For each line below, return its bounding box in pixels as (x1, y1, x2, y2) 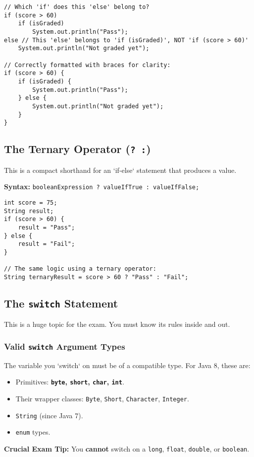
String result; (4, 207, 54, 215)
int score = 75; (4, 199, 57, 206)
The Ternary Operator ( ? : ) (4, 141, 151, 156)
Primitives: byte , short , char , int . (15, 377, 124, 387)
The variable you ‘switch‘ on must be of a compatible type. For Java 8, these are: (4, 360, 251, 370)
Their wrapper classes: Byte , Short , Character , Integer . (15, 393, 189, 403)
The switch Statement (4, 295, 118, 310)
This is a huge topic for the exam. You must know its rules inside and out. (4, 319, 230, 329)
